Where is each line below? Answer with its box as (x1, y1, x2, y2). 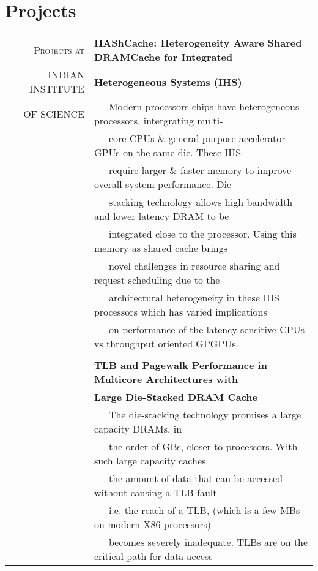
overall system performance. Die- (94, 177, 235, 192)
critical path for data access (94, 549, 213, 564)
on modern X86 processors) (94, 517, 211, 532)
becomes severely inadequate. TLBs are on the (108, 535, 308, 550)
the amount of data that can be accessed (108, 471, 283, 486)
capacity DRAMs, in (94, 422, 182, 436)
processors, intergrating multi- (94, 113, 223, 128)
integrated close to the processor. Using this (108, 227, 297, 241)
